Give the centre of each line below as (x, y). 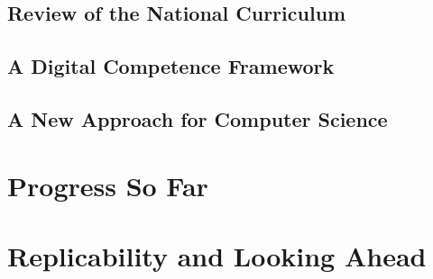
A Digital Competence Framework (171, 66)
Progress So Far (108, 185)
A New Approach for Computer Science (198, 118)
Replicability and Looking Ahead (217, 255)
